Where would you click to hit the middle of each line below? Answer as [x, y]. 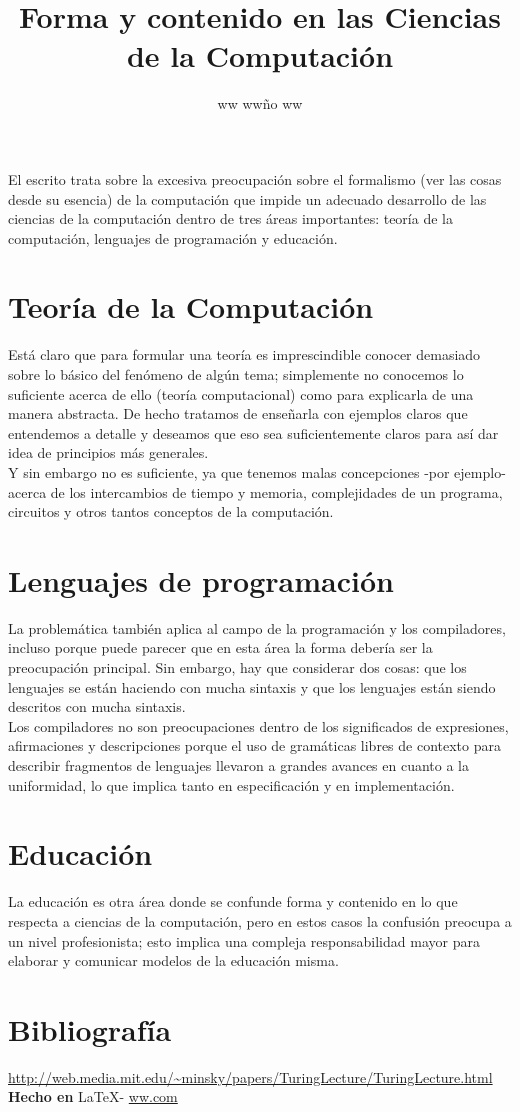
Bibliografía [90, 1028]
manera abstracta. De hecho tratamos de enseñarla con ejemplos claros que [238, 413]
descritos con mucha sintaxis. [97, 706]
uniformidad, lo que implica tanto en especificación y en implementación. [231, 784]
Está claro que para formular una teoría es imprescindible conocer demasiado [244, 354]
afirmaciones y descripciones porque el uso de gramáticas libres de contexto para [254, 745]
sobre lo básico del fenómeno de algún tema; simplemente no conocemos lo [236, 374]
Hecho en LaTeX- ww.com [93, 1096]
